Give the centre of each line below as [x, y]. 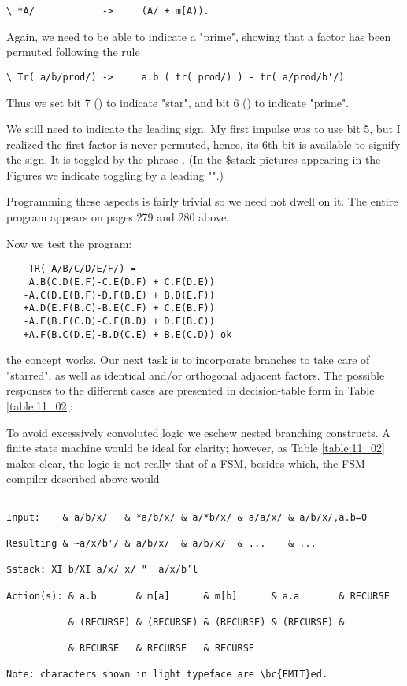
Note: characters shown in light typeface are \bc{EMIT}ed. [167, 675]
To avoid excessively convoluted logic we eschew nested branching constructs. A [198, 432]
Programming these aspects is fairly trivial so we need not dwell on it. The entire [202, 201]
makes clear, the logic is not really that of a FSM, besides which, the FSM [186, 463]
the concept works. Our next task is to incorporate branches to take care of [188, 360]
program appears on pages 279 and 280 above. [118, 217]
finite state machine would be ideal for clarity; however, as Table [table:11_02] [196, 448]
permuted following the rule [73, 52]
